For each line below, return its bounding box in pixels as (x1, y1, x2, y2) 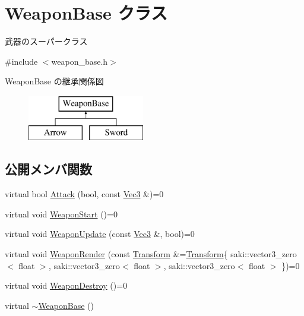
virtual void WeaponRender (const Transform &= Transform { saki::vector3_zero (5, 248, 297, 260)
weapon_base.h (51, 55, 108, 67)
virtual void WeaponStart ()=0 (5, 207, 118, 220)
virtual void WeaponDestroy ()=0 (5, 279, 128, 292)
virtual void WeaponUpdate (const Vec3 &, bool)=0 (5, 227, 195, 240)
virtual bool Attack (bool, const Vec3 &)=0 (5, 188, 164, 200)
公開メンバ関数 (5, 160, 92, 178)
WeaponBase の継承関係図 (5, 75, 104, 87)
